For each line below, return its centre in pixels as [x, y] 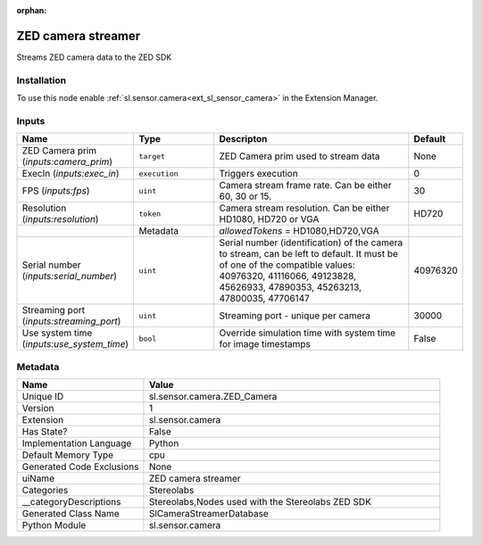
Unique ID [43, 396]
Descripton [243, 139]
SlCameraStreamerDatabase [209, 513]
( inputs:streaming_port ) [71, 321]
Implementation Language [77, 443]
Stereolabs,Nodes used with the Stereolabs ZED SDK [260, 501]
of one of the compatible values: [287, 265]
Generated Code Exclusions [80, 467]
